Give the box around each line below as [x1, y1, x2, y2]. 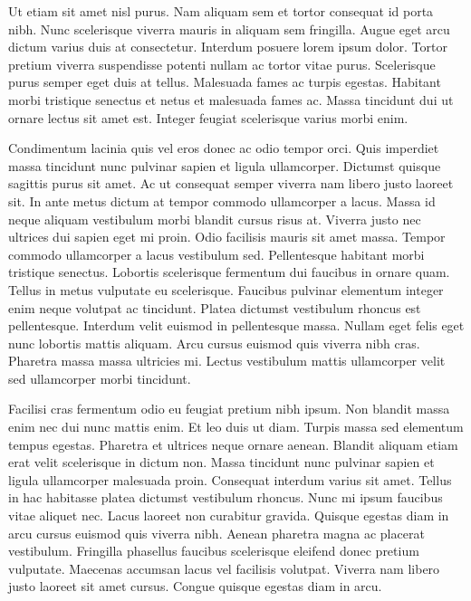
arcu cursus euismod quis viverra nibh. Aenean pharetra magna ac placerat [8, 523, 425, 542]
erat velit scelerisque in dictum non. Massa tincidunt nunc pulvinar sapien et [8, 453, 435, 472]
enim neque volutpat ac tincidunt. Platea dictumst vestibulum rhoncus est [8, 298, 421, 317]
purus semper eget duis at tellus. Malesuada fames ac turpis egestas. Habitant [8, 72, 441, 91]
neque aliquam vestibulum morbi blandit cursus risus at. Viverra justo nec [8, 209, 421, 228]
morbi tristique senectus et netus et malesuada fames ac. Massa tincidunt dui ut [8, 90, 454, 109]
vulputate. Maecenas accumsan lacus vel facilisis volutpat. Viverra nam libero [8, 558, 440, 577]
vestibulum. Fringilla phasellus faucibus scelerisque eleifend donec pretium [8, 541, 419, 560]
